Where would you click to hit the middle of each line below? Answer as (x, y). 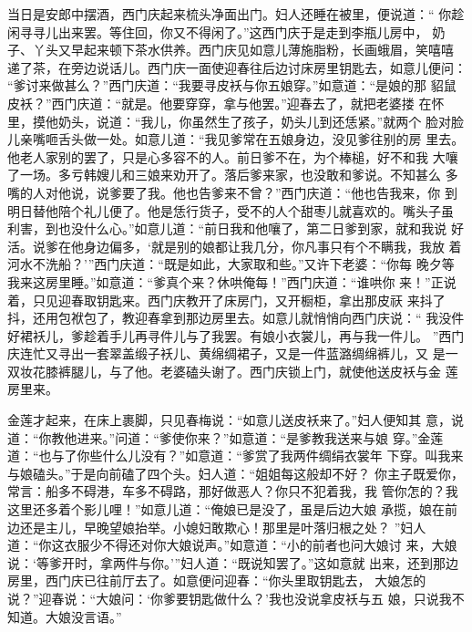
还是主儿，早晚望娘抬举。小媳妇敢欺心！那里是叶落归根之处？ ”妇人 (223, 527)
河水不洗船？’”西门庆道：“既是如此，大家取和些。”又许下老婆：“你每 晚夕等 (231, 264)
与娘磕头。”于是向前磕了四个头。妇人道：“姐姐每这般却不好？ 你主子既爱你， (236, 473)
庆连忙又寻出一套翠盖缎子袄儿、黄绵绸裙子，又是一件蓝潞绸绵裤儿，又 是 (226, 353)
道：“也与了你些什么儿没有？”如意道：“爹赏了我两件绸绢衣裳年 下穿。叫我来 (236, 456)
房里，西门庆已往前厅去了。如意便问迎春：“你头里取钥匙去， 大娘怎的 (217, 580)
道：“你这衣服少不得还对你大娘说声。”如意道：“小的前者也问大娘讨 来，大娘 (232, 545)
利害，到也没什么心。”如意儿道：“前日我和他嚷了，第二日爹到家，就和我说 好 (236, 228)
